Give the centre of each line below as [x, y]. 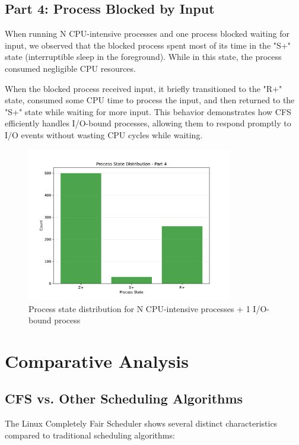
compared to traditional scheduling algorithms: [90, 435]
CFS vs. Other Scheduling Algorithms [124, 398]
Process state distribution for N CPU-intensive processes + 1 [139, 308]
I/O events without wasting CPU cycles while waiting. [104, 134]
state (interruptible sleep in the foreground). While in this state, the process [143, 57]
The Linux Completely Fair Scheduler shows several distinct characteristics [141, 423]
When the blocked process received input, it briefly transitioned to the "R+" [144, 88]
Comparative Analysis [97, 360]
